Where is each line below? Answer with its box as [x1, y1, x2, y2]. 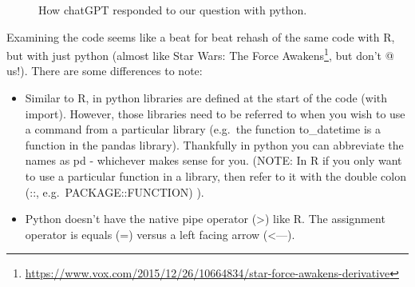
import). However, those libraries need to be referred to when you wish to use [25, 105, 405, 122]
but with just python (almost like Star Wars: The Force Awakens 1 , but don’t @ [6, 45, 394, 63]
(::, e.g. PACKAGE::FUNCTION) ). [25, 183, 204, 200]
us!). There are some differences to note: [6, 62, 203, 79]
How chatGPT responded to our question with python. [38, 2, 307, 18]
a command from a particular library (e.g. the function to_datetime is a [25, 121, 381, 138]
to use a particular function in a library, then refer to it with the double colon [25, 168, 406, 184]
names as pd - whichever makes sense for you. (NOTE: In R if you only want [25, 152, 402, 169]
